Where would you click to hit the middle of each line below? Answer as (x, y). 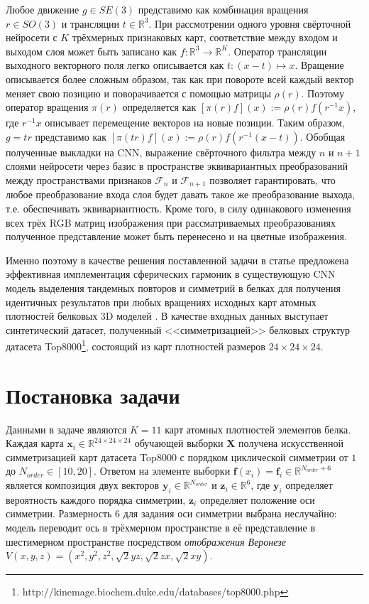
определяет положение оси (257, 499)
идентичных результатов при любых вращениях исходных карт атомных (161, 302)
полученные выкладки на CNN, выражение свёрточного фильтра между (161, 152)
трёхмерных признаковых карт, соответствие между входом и (205, 37)
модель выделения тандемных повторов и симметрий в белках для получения (173, 287)
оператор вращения (47, 107)
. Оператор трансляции (277, 51)
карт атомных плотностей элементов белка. (258, 429)
